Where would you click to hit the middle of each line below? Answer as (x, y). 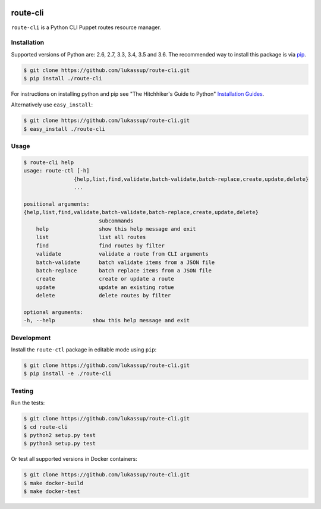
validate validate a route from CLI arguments (122, 254)
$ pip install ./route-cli (63, 78)
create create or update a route (105, 279)
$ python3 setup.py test (60, 444)
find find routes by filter (100, 246)
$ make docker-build (53, 483)
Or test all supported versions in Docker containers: (74, 459)
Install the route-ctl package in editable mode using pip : (84, 350)
